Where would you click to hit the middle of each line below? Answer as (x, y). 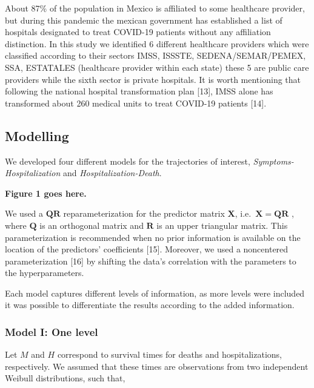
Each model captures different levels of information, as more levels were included (155, 293)
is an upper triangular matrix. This (222, 225)
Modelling (37, 135)
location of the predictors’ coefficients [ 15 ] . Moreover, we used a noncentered (147, 249)
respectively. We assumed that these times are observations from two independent (157, 366)
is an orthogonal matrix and (92, 225)
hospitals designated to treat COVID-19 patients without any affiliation (138, 32)
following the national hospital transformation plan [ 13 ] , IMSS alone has (139, 91)
